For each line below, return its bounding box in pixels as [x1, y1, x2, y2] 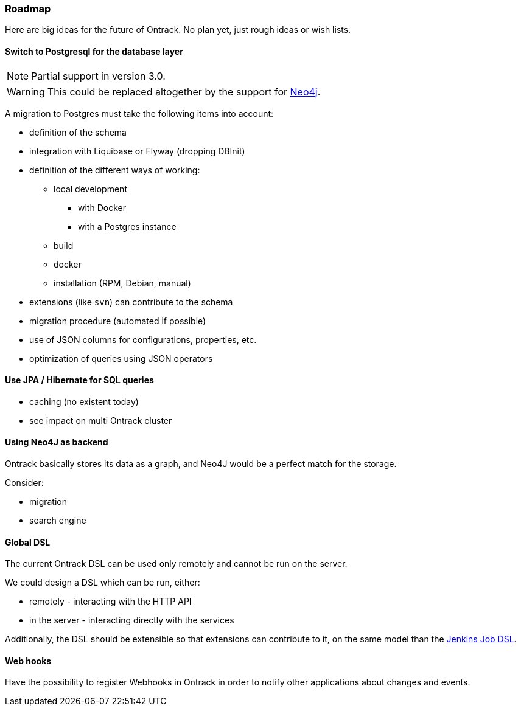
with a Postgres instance [78, 221, 177, 232]
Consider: [5, 477, 44, 488]
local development [54, 183, 127, 194]
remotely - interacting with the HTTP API [29, 596, 192, 607]
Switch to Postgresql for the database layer [5, 46, 183, 57]
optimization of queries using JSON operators [29, 353, 213, 364]
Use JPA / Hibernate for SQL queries [5, 375, 154, 386]
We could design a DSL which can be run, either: [5, 577, 200, 588]
